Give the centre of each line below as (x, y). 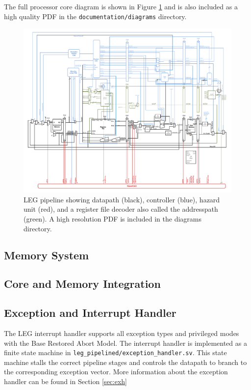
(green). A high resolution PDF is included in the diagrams (113, 219)
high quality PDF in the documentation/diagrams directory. (95, 16)
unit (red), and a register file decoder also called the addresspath (121, 209)
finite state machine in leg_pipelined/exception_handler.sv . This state (115, 352)
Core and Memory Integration (82, 284)
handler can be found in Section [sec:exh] (65, 381)
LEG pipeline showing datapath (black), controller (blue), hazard (122, 199)
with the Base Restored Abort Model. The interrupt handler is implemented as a (125, 343)
